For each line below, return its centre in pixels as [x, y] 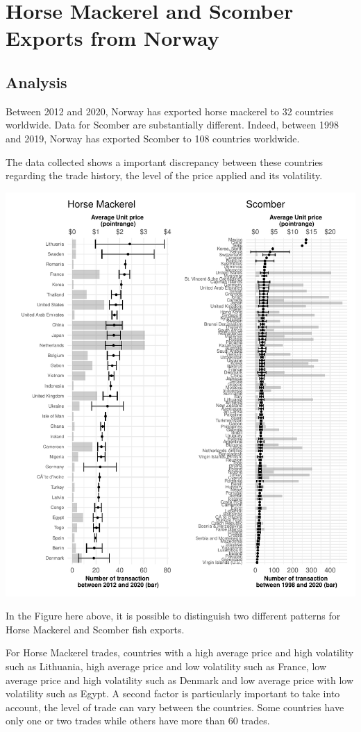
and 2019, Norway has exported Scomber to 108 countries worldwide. [153, 138]
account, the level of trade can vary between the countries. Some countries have [175, 707]
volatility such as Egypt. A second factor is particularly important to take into [173, 693]
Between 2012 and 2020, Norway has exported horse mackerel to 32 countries [170, 111]
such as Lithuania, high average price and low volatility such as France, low [166, 666]
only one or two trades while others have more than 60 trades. [138, 721]
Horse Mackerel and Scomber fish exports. [95, 629]
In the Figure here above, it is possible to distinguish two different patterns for [173, 616]
